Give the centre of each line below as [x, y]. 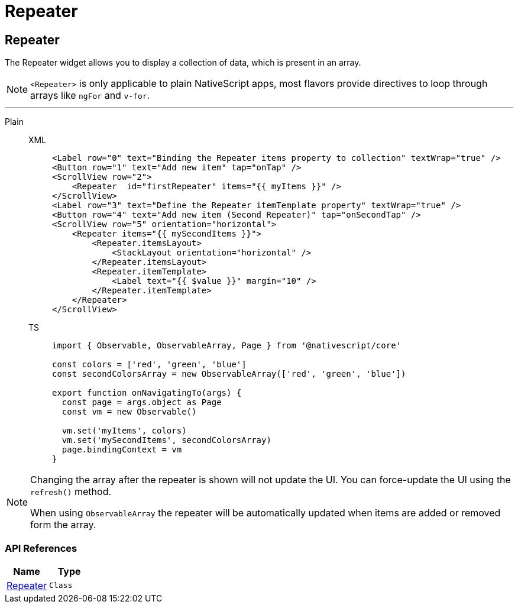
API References [41, 548]
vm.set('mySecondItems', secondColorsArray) [166, 440]
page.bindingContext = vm [122, 450]
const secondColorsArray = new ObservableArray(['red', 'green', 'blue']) [229, 374]
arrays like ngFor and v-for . [90, 96]
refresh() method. [71, 492]
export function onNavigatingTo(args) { [147, 393]
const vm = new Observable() [129, 412]
